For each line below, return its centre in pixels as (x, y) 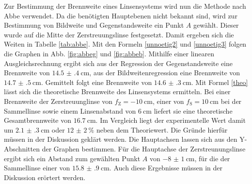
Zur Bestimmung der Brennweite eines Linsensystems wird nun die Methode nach (125, 6)
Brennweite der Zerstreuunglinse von (58, 101)
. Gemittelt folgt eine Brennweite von (96, 82)
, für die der (212, 158)
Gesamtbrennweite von (38, 120)
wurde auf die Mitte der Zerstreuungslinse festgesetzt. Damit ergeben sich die (119, 34)
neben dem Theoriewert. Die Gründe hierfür (162, 129)
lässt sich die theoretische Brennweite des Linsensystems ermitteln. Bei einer (117, 92)
